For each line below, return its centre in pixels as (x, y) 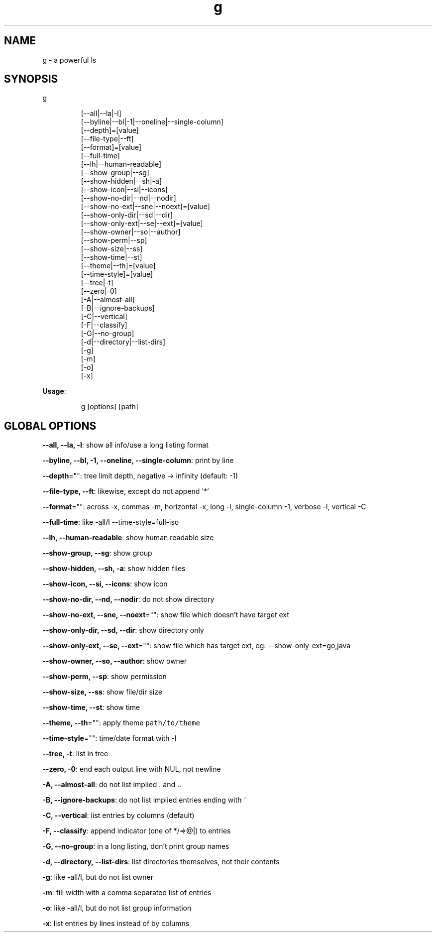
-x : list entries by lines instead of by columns (116, 924)
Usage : (54, 391)
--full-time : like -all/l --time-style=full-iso (111, 522)
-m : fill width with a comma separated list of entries (127, 893)
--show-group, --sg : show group (97, 553)
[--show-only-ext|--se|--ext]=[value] (142, 224)
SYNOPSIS (31, 79)
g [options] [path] (109, 407)
